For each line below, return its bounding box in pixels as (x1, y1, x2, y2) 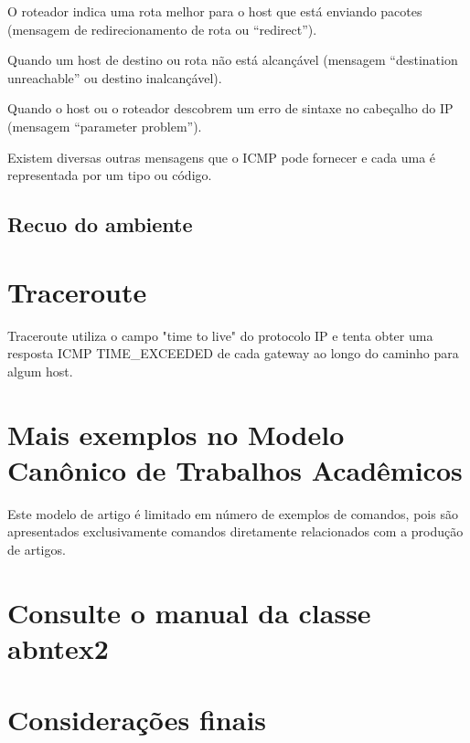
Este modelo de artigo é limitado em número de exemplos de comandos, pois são (7, 504, 458, 523)
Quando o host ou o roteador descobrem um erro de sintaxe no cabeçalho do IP (7, 99, 454, 118)
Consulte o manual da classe (7, 593, 371, 631)
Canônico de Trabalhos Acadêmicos (7, 451, 463, 488)
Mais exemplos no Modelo (7, 415, 345, 452)
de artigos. (7, 539, 66, 558)
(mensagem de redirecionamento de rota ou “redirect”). (7, 19, 317, 38)
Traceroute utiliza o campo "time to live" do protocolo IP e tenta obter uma (7, 325, 433, 345)
